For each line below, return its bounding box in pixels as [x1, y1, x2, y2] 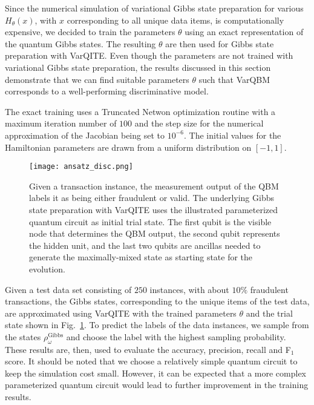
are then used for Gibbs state [165, 37, 274, 50]
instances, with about [149, 283, 229, 295]
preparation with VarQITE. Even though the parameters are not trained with [5, 49, 293, 62]
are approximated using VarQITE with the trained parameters [5, 306, 237, 319]
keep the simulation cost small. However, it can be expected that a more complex [5, 366, 307, 379]
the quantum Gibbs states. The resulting [5, 37, 156, 50]
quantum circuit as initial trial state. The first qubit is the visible [29, 215, 272, 228]
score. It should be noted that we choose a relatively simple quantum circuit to [5, 355, 298, 367]
